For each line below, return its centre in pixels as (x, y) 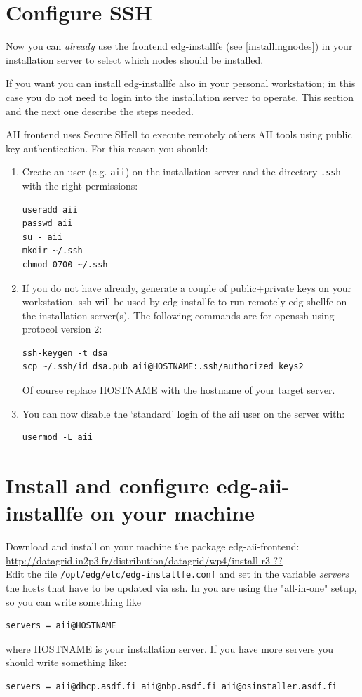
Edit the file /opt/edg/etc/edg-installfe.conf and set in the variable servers (177, 574)
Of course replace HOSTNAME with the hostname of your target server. (179, 390)
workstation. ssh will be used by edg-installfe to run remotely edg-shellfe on (185, 301)
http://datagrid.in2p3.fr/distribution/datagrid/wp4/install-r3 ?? (144, 560)
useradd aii (50, 210)
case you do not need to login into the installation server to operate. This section (180, 97)
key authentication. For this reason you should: (107, 148)
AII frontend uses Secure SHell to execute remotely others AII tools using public (179, 134)
